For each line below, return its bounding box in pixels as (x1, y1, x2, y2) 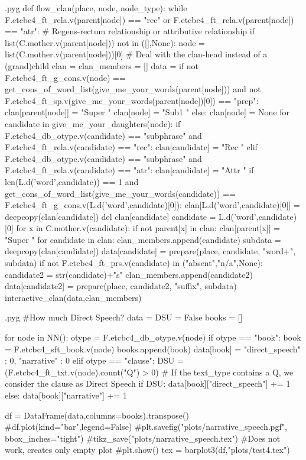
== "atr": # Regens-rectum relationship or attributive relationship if (5, 25, 255, 37)
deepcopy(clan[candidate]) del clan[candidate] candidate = (5, 210, 216, 222)
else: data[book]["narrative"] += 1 (5, 389, 128, 401)
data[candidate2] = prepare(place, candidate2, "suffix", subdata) (5, 280, 237, 292)
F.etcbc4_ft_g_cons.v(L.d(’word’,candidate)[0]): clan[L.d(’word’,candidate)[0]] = (5, 199, 300, 211)
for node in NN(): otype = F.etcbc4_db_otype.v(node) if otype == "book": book (5, 331, 301, 344)
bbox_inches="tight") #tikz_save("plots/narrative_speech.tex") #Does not (5, 432, 281, 444)
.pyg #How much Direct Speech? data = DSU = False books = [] (5, 311, 243, 323)
